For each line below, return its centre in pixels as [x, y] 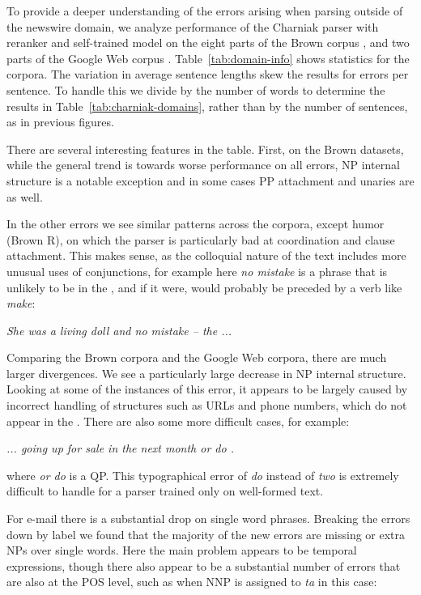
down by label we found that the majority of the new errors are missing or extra [206, 534]
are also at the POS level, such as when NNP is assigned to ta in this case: [192, 582]
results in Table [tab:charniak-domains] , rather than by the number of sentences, [207, 106]
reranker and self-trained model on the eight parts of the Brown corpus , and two [208, 42]
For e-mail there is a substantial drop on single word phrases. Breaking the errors [208, 518]
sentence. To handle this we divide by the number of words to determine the [196, 89]
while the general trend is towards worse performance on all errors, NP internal [203, 165]
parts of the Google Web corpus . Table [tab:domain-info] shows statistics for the [208, 58]
